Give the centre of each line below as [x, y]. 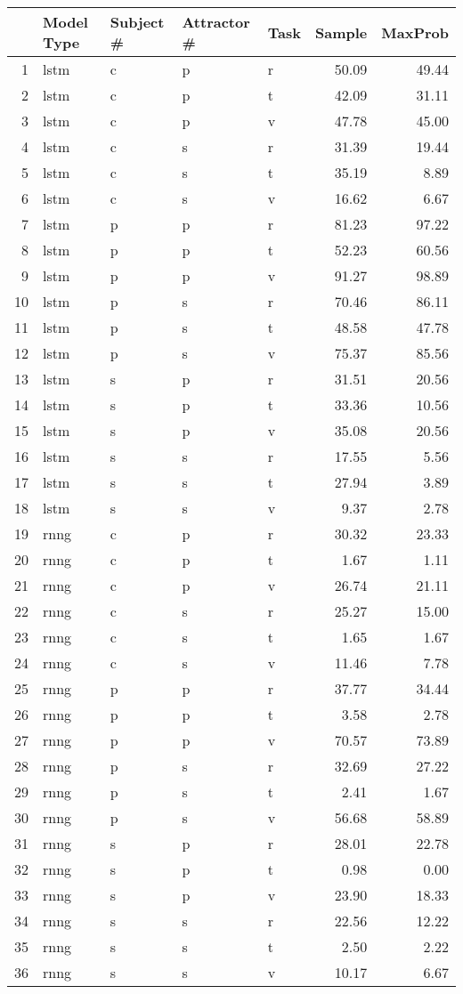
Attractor [216, 22]
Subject [137, 22]
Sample [341, 32]
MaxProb [415, 32]
